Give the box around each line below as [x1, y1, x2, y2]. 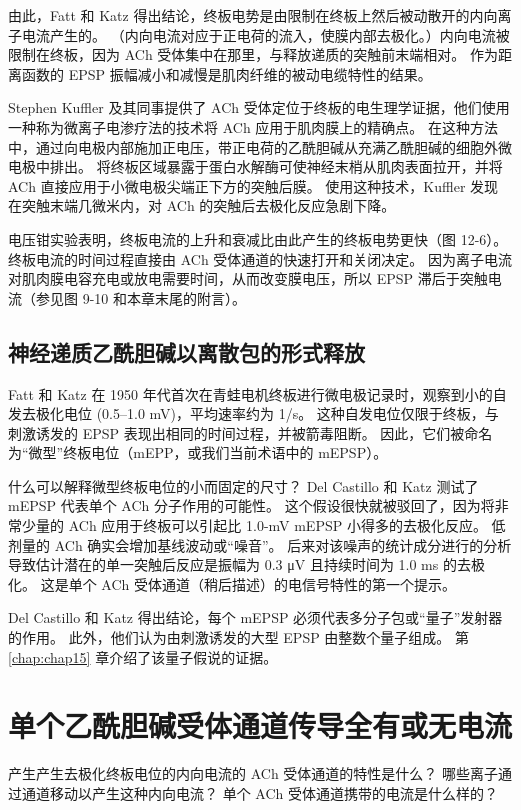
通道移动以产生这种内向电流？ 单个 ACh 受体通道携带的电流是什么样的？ [21, 782, 498, 803]
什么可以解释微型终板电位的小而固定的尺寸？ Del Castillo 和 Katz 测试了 [8, 475, 479, 496]
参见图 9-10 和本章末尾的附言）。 [35, 287, 246, 308]
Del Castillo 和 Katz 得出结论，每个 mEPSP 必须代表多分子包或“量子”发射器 [8, 607, 503, 628]
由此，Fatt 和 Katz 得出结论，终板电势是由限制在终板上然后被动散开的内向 [8, 5, 498, 25]
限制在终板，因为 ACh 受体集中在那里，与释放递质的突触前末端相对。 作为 [8, 44, 498, 65]
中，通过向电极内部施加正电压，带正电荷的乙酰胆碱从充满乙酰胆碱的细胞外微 [8, 136, 512, 157]
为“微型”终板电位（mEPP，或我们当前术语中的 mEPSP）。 [8, 442, 388, 463]
